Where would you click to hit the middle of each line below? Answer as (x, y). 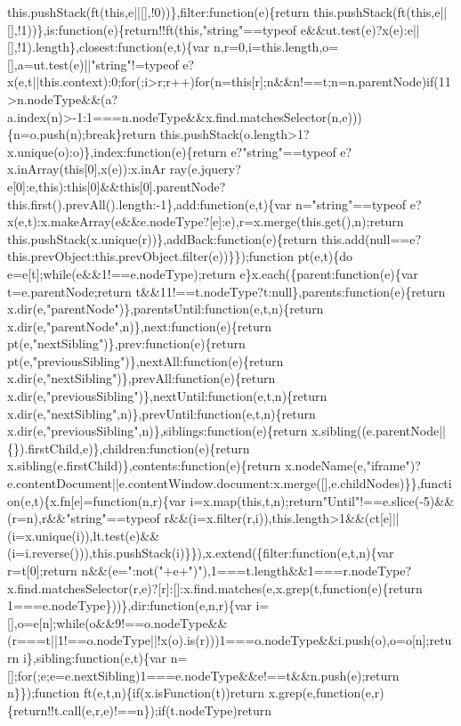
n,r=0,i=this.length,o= (276, 47)
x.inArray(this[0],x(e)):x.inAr (86, 169)
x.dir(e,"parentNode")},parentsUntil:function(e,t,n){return (166, 309)
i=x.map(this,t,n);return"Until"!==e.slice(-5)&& (322, 500)
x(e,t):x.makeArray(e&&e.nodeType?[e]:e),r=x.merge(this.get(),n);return (206, 221)
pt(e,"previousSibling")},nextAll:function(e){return (146, 360)
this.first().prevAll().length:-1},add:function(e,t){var (150, 204)
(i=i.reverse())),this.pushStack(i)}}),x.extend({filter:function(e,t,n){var (201, 553)
